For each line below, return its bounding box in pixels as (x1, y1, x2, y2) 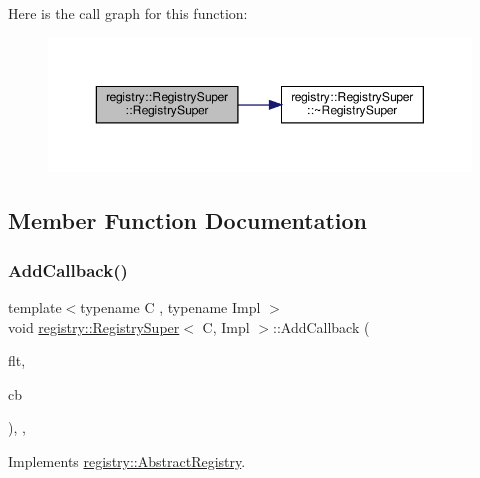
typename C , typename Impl (80, 296, 261, 317)
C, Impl (202, 316, 250, 337)
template (8, 296, 62, 317)
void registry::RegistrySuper (8, 316, 180, 337)
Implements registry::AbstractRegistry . (8, 450, 246, 471)
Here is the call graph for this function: (8, 3, 248, 23)
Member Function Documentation (8, 205, 368, 236)
